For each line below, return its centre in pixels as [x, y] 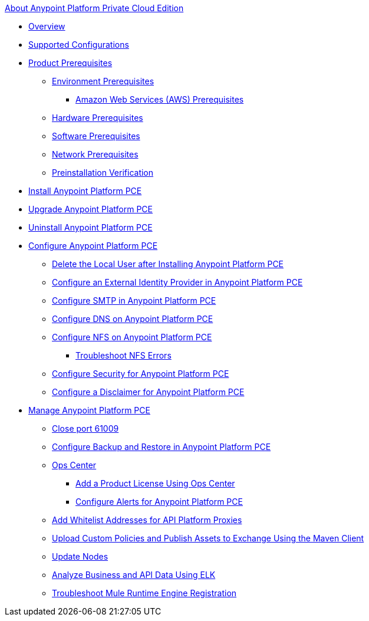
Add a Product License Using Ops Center [155, 483]
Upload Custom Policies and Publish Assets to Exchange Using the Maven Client [208, 538]
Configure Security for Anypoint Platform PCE [141, 374]
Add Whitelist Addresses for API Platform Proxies [147, 520]
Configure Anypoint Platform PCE [93, 246]
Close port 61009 [85, 428]
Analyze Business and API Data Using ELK [134, 575]
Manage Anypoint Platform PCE [89, 410]
